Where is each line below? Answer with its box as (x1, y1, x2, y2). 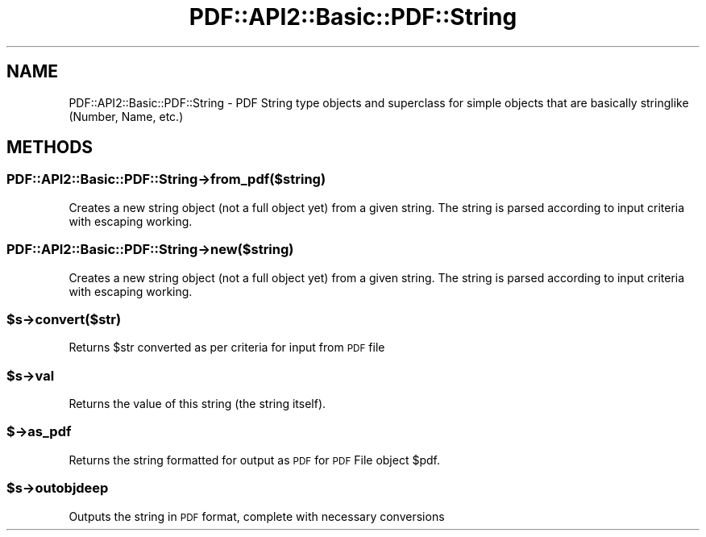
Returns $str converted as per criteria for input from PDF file (69, 340, 385, 355)
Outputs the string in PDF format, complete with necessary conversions (69, 509, 445, 523)
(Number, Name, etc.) (69, 109, 184, 123)
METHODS (6, 137, 93, 158)
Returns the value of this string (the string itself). (69, 397, 326, 411)
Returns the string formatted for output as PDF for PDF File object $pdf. (69, 452, 440, 467)
